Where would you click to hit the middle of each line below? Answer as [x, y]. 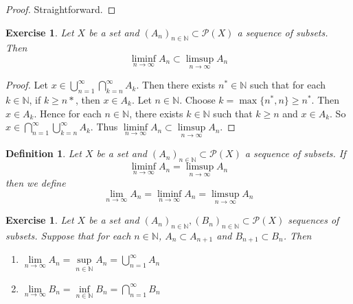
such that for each [288, 85]
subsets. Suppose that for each [68, 236]
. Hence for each [68, 113]
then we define [36, 183]
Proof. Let [27, 85]
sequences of [314, 220]
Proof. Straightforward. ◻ [61, 9]
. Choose [197, 100]
